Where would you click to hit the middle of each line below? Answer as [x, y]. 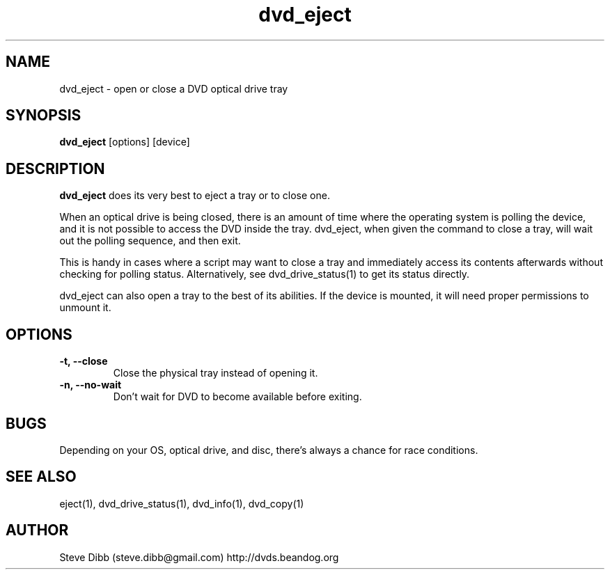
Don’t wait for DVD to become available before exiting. [237, 397]
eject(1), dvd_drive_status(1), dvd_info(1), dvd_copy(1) [182, 503]
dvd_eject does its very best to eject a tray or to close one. [195, 196]
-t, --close [84, 361]
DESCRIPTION [55, 168]
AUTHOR [37, 530]
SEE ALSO [41, 477]
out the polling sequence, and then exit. [150, 241]
